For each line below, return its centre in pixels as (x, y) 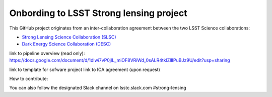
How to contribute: (29, 78)
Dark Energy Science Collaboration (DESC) (66, 44)
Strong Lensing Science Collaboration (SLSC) (69, 37)
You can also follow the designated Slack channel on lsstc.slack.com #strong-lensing (98, 88)
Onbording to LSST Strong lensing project (98, 13)
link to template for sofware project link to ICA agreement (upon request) (85, 69)
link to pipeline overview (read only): (47, 53)
